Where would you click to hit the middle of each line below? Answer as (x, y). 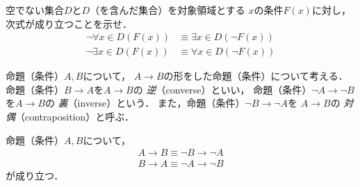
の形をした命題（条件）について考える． (256, 76)
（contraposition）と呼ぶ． (75, 117)
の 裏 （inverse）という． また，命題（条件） (145, 103)
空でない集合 (35, 10)
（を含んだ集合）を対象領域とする (167, 10)
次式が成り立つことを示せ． (69, 23)
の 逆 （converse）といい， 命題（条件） (222, 89)
